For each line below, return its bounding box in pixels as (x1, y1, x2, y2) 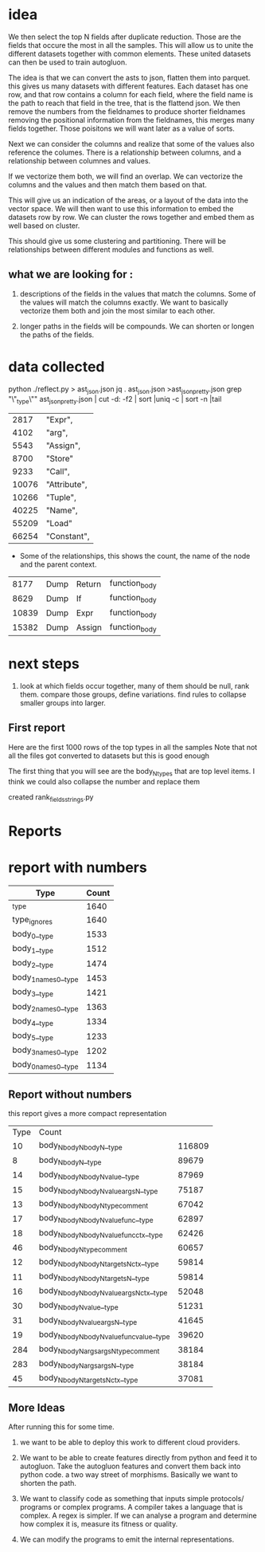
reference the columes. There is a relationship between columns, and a (8, 147, 242, 157)
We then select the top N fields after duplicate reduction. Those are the (8, 32, 241, 41)
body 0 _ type (12, 928, 54, 941)
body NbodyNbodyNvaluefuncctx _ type (38, 1227, 163, 1240)
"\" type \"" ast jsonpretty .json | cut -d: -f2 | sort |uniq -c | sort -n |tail (8, 395, 222, 406)
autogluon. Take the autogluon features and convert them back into (19, 1461, 241, 1471)
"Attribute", (45, 479, 88, 490)
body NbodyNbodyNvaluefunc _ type (38, 1212, 154, 1225)
